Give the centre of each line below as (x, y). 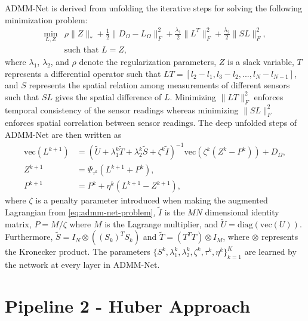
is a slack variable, (261, 61)
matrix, (18, 223)
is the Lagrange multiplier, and (161, 223)
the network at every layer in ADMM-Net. (82, 265)
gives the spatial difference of (108, 96)
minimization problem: (46, 19)
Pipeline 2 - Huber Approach (128, 305)
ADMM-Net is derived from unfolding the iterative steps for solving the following (154, 8)
